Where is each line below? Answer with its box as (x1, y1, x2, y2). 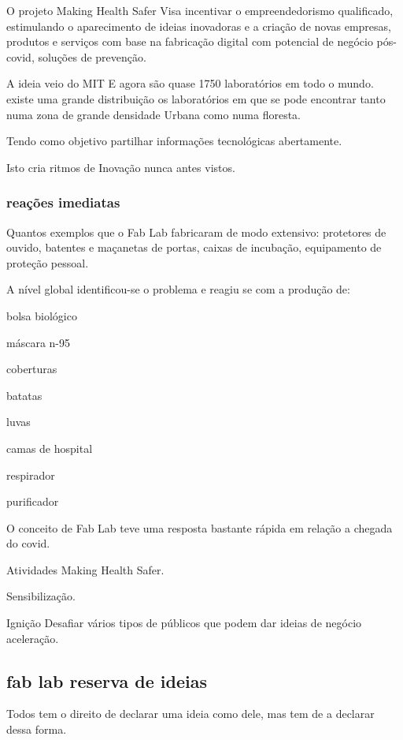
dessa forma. (6, 721, 67, 738)
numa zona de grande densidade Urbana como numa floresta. (6, 106, 301, 122)
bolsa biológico (6, 307, 77, 323)
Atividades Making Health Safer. (6, 561, 165, 577)
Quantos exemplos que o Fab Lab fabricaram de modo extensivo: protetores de (6, 223, 386, 240)
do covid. (6, 535, 50, 551)
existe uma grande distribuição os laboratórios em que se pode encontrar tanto (6, 90, 386, 107)
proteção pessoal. (6, 254, 89, 271)
